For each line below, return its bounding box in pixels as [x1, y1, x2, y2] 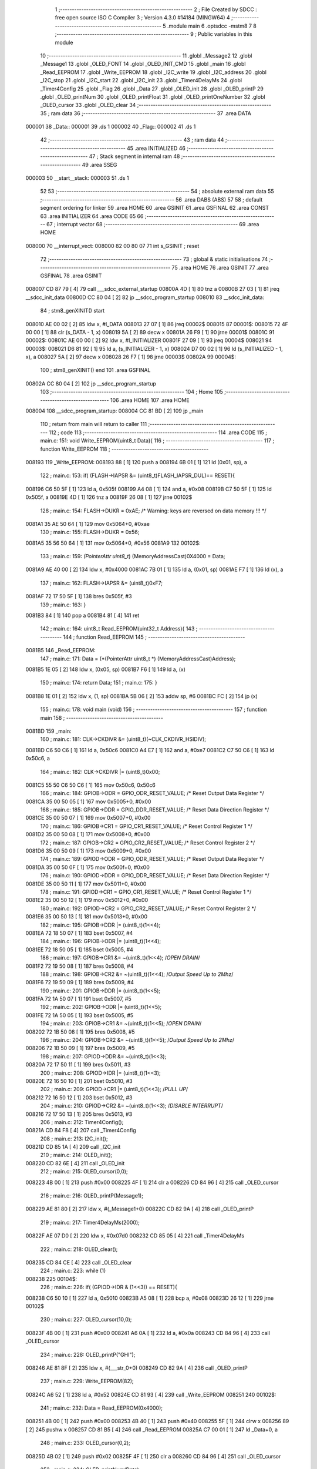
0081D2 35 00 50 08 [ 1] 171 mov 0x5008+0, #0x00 [25, 831, 150, 838]
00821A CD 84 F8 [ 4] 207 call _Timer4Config [25, 1127, 136, 1134]
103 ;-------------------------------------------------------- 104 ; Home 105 [40, 388, 223, 395]
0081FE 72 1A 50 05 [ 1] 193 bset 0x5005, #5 [25, 1011, 134, 1019]
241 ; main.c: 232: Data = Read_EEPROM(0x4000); [40, 1404, 163, 1411]
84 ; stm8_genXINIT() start [40, 307, 105, 314]
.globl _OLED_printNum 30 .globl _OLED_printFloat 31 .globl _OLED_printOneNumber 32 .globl [40, 93, 265, 100]
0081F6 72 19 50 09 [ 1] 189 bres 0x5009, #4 [25, 979, 134, 986]
